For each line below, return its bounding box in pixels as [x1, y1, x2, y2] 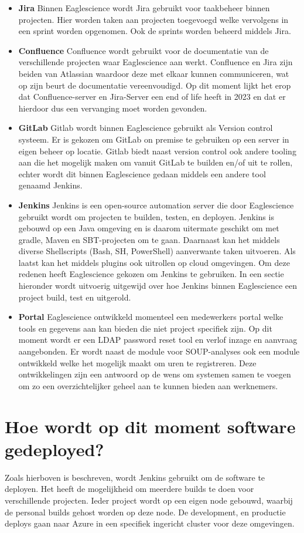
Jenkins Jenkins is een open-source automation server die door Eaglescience [18, 198, 294, 211]
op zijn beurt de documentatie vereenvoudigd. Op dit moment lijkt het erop [18, 79, 291, 91]
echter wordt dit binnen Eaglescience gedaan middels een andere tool [18, 167, 266, 180]
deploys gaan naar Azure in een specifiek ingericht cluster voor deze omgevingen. [5, 517, 295, 529]
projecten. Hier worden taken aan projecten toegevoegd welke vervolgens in [18, 13, 289, 25]
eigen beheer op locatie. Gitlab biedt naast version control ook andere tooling [18, 144, 296, 157]
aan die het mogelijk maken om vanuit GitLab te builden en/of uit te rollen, [18, 156, 293, 168]
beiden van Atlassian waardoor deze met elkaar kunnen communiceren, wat [18, 67, 289, 79]
